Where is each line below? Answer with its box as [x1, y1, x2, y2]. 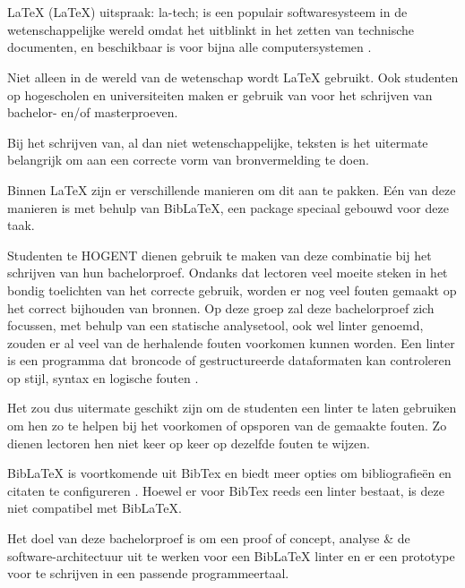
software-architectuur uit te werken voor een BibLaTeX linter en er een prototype [7, 546, 455, 565]
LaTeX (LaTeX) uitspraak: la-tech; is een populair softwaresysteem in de [7, 3, 408, 21]
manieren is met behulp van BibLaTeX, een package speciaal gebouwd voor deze [7, 198, 449, 217]
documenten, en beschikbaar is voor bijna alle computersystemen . [7, 38, 372, 56]
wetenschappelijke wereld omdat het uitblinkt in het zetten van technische [7, 20, 415, 38]
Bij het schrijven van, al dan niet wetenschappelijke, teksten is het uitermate [7, 132, 428, 151]
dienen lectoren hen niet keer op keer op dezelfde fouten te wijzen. [7, 433, 370, 452]
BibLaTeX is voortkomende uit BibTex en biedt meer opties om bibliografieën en [7, 464, 452, 482]
